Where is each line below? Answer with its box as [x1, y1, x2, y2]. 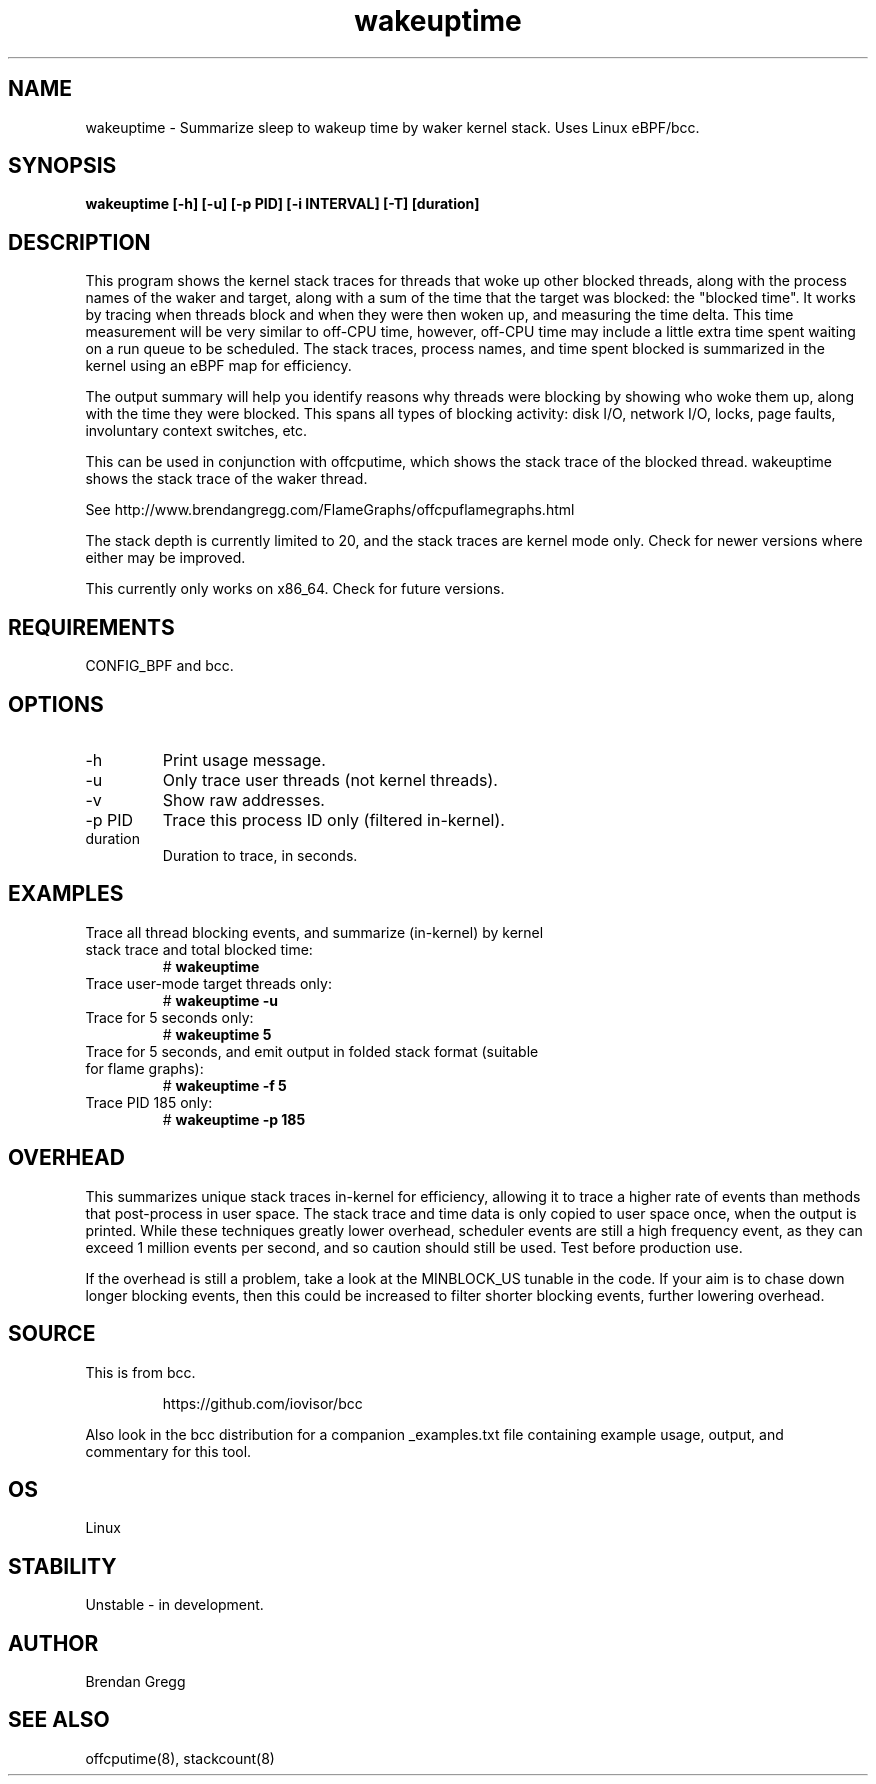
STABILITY [8, 1553, 117, 1579]
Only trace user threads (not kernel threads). [162, 769, 498, 790]
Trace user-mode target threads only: [85, 974, 332, 992]
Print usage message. [162, 749, 326, 770]
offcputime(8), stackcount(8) [85, 1749, 275, 1767]
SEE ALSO [8, 1707, 110, 1733]
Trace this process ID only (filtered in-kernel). [162, 809, 505, 830]
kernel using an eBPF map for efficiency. [85, 357, 352, 375]
